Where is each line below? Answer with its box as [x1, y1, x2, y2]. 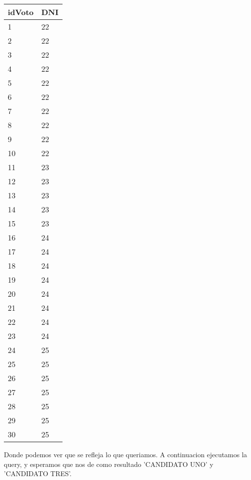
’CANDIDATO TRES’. [4, 468, 72, 479]
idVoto [8, 6, 34, 17]
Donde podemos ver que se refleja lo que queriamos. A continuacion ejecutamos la [4, 449, 247, 459]
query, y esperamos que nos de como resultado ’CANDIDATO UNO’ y [4, 459, 214, 469]
